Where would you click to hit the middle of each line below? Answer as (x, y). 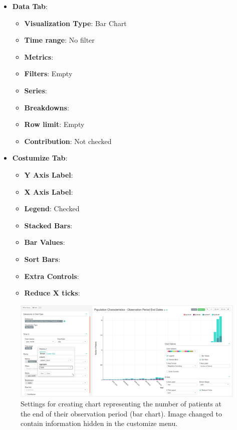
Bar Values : (45, 242)
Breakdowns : (47, 107)
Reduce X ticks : (52, 293)
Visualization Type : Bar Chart (75, 23)
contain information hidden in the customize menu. (99, 423)
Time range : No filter (59, 40)
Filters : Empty (48, 74)
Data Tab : (30, 6)
